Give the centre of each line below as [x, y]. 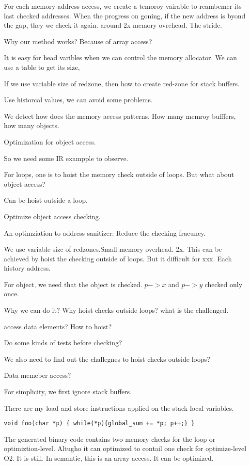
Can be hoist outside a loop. [46, 200]
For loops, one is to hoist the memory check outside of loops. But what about [119, 174]
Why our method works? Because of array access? [78, 41]
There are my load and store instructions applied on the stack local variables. [119, 408]
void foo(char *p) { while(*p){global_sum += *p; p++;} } [99, 424]
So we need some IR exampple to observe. [66, 158]
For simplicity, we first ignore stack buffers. [68, 392]
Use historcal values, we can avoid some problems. [78, 100]
